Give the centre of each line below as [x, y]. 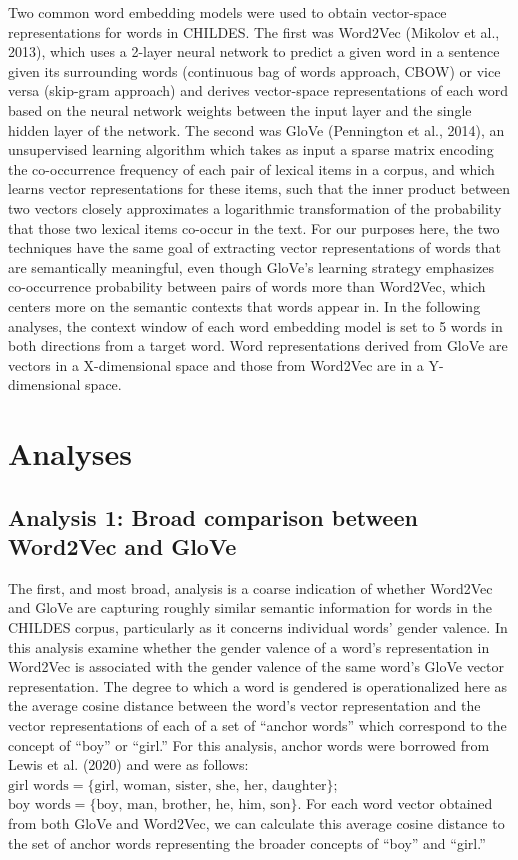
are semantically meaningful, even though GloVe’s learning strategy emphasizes [251, 266]
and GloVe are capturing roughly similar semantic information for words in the [250, 607]
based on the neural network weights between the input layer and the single [240, 109]
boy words [39, 805]
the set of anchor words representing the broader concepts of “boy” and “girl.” [247, 842]
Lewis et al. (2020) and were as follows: [128, 764]
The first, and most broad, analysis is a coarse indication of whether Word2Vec [250, 587]
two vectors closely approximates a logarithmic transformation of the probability [255, 207]
